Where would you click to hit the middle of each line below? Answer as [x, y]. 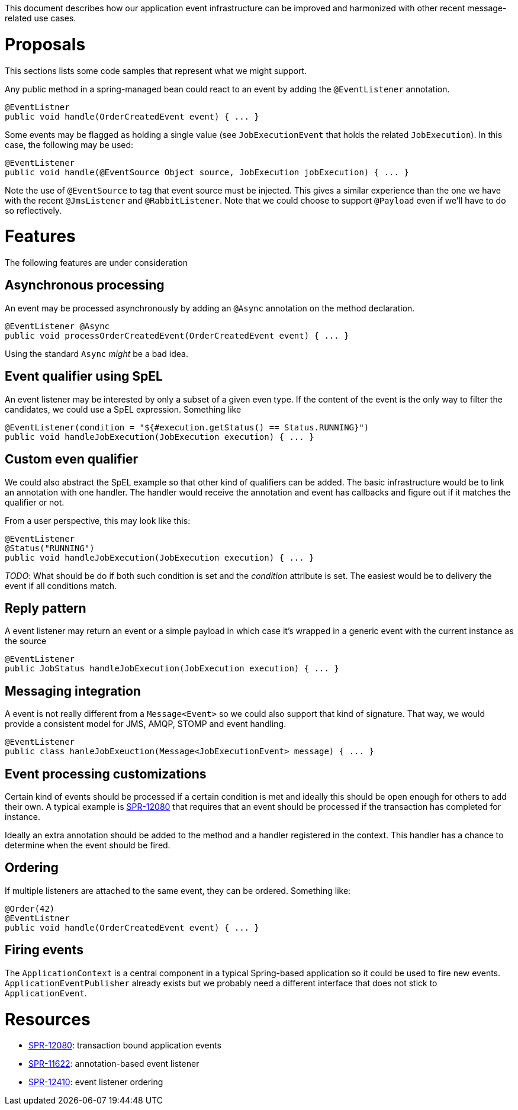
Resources [48, 1019]
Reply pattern [46, 608]
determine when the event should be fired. [88, 845]
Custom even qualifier [71, 459]
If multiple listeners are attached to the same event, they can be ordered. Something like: [178, 890]
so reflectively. [33, 210]
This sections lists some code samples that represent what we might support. [156, 70]
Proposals [45, 44]
